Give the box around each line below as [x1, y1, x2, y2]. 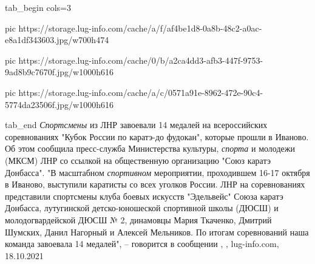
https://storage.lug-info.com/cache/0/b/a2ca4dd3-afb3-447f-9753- [18, 53, 263, 66]
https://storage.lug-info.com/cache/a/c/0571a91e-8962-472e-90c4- [18, 86, 263, 98]
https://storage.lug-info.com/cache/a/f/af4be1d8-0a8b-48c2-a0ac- [18, 21, 262, 34]
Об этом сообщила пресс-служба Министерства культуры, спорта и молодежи [5, 142, 295, 155]
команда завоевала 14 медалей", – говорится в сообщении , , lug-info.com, [5, 237, 279, 250]
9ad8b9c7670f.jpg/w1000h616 [5, 66, 113, 78]
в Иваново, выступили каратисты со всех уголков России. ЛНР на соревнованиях [5, 178, 305, 191]
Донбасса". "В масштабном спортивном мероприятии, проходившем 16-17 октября [5, 166, 310, 178]
